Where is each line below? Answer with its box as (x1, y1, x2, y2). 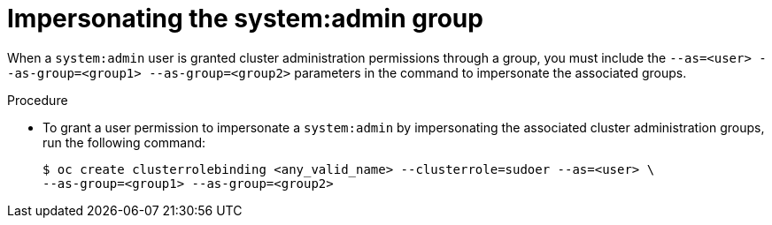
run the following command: (42, 134, 206, 150)
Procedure (7, 92, 68, 108)
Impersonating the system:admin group (7, 4, 483, 34)
